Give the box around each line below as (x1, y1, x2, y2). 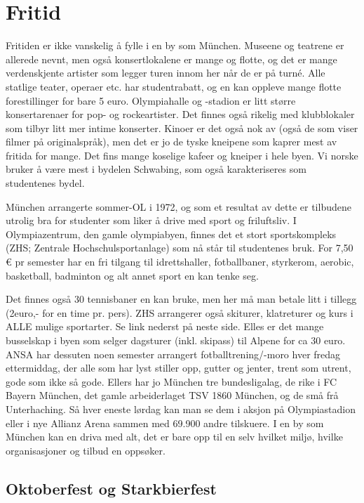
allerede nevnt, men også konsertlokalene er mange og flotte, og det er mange (6, 51, 337, 66)
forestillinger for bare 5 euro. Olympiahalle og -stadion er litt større (6, 93, 296, 107)
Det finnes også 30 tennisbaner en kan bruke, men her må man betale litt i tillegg (6, 292, 357, 306)
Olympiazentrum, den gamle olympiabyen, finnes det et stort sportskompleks (6, 226, 337, 241)
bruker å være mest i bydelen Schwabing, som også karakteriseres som (6, 162, 306, 176)
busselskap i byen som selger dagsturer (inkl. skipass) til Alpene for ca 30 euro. (6, 333, 346, 347)
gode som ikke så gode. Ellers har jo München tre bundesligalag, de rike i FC (6, 374, 337, 388)
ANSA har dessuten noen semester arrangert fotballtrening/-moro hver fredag (6, 346, 341, 361)
